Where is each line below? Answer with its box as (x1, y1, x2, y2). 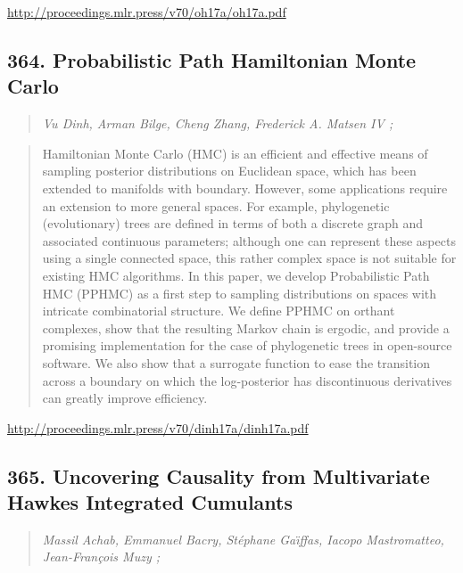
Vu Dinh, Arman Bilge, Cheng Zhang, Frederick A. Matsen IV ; (42, 114, 393, 133)
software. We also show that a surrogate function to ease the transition (42, 353, 431, 372)
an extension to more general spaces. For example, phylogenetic (42, 196, 390, 215)
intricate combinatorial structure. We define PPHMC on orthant (42, 301, 395, 320)
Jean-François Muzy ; (42, 547, 161, 566)
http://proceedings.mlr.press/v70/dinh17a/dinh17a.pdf (7, 418, 309, 437)
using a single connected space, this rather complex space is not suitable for (42, 249, 457, 267)
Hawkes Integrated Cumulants (7, 488, 294, 516)
